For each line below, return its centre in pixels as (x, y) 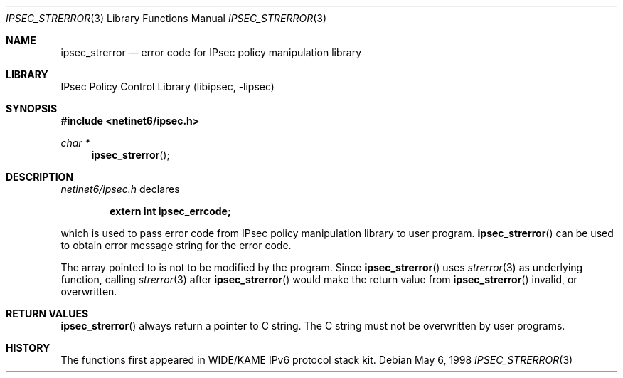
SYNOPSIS (32, 109)
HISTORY (28, 348)
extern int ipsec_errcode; (170, 211)
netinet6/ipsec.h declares (120, 189)
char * (75, 143)
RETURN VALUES (47, 314)
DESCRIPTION (40, 177)
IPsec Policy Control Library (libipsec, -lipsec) (167, 86)
